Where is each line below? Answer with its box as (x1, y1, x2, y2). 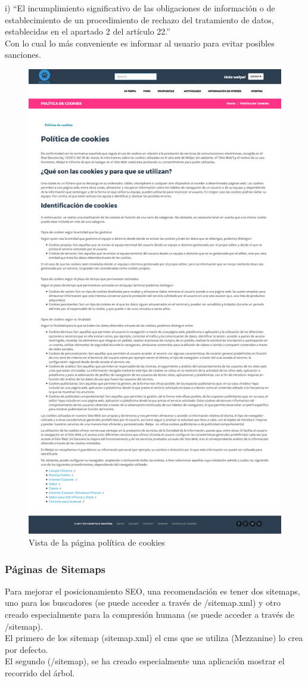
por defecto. (5, 643, 48, 655)
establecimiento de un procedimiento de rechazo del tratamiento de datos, (5, 13, 274, 26)
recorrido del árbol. (5, 667, 75, 679)
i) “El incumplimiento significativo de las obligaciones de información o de (5, 2, 275, 14)
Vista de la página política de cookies (29, 536, 165, 549)
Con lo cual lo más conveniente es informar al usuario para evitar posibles (5, 36, 275, 49)
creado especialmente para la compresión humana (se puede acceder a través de (5, 608, 294, 621)
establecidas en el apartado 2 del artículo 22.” (5, 25, 170, 38)
